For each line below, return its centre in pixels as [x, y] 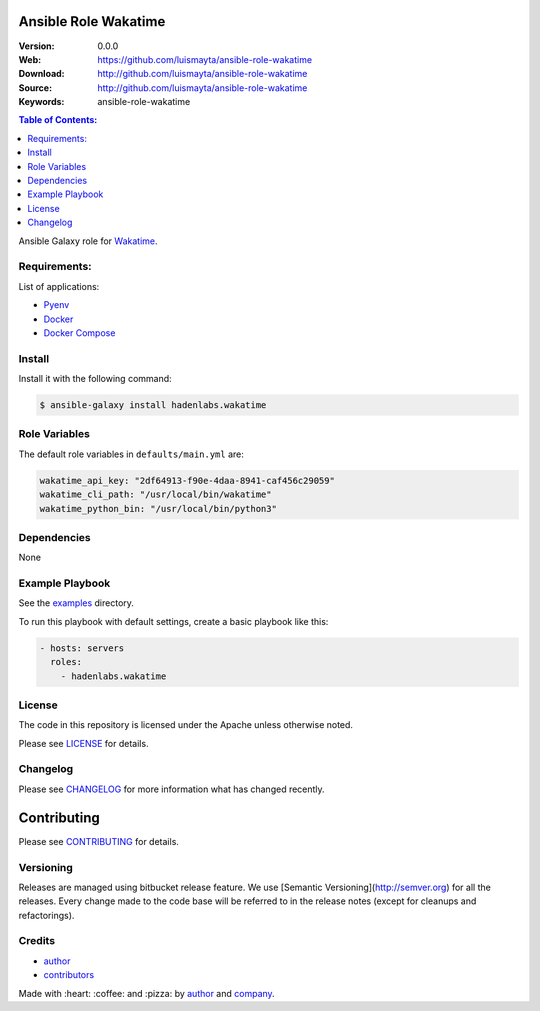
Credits [36, 941]
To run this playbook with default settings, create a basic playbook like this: [173, 621]
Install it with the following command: [95, 379]
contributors [69, 975]
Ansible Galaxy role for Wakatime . [88, 241]
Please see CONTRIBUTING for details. [99, 841]
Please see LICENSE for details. [83, 743]
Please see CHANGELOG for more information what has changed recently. [171, 789]
